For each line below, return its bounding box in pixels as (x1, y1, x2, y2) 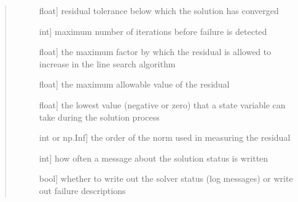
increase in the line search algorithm (39, 57, 176, 70)
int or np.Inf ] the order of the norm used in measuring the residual (39, 131, 291, 144)
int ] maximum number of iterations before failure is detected (39, 24, 267, 37)
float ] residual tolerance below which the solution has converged (39, 4, 279, 17)
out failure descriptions (39, 184, 126, 196)
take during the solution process (39, 110, 160, 123)
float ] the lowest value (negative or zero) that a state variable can (39, 98, 286, 111)
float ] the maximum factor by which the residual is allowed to (39, 45, 272, 58)
